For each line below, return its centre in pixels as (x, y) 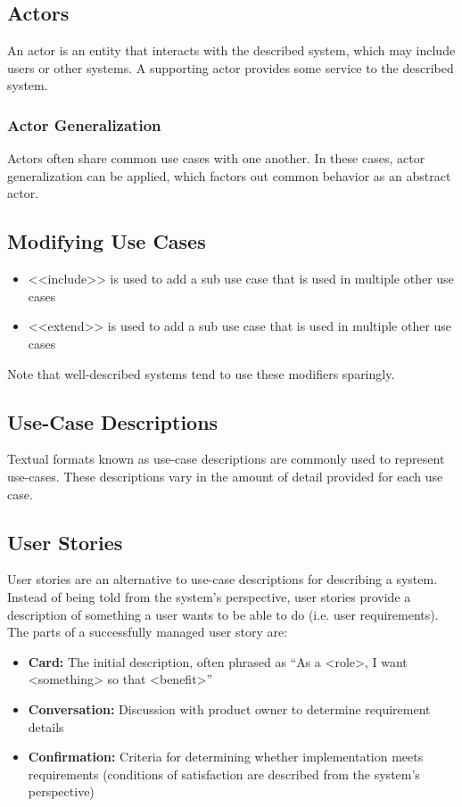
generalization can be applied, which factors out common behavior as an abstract (229, 175)
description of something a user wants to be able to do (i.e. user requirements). (223, 614)
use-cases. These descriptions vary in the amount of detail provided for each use (225, 476)
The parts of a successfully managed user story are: (148, 632)
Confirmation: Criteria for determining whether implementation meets (226, 757)
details (46, 726)
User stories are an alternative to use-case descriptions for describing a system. (223, 579)
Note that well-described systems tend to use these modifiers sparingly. (201, 373)
